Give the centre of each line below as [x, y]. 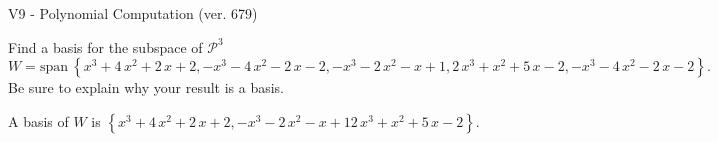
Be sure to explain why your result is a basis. [146, 87]
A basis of [38, 120]
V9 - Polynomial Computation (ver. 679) [133, 13]
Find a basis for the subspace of [105, 46]
